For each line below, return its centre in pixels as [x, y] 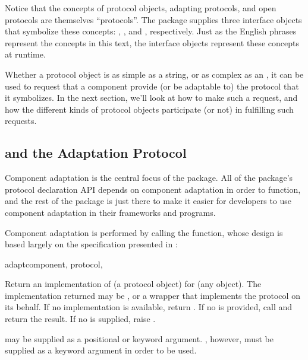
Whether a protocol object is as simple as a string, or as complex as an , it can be [154, 74]
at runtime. [25, 54]
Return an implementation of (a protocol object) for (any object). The [133, 284]
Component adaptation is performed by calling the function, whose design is [144, 232]
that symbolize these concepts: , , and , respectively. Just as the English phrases [151, 31]
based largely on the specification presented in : [91, 244]
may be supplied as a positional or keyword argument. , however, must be [139, 338]
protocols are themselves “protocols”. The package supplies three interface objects [153, 19]
